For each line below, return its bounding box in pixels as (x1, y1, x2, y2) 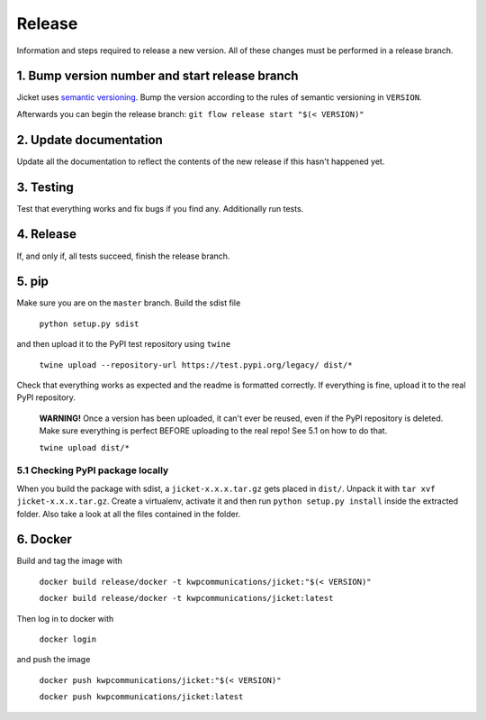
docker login (39, 633, 97, 644)
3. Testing (16, 179, 74, 195)
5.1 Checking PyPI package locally (16, 464, 169, 477)
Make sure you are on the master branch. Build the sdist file (16, 297, 241, 308)
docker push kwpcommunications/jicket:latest (39, 692, 244, 702)
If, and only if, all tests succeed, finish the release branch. (16, 251, 230, 261)
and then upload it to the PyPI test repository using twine (16, 339, 231, 350)
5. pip (16, 274, 49, 289)
